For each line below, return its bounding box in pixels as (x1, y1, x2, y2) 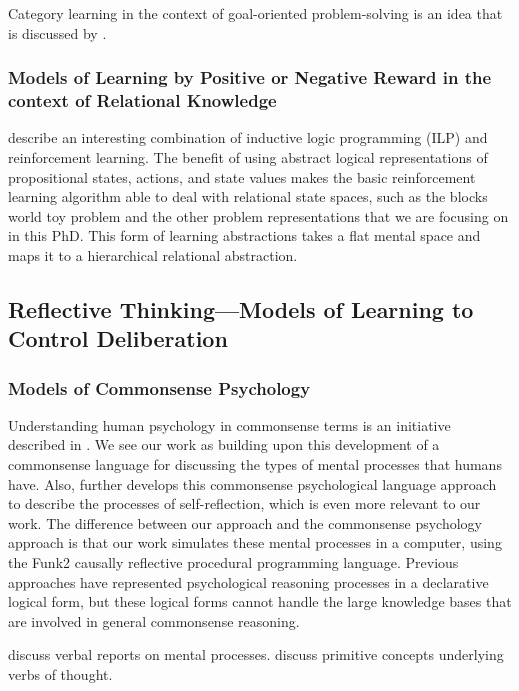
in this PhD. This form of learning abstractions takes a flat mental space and (8, 225, 481, 246)
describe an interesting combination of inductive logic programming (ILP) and (8, 127, 488, 148)
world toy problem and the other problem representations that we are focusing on (8, 205, 509, 226)
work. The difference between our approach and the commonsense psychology (8, 512, 483, 533)
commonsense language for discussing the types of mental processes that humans (8, 454, 502, 475)
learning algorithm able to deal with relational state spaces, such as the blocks (8, 186, 488, 207)
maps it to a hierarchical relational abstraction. (8, 244, 298, 265)
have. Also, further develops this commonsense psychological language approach (8, 473, 497, 494)
